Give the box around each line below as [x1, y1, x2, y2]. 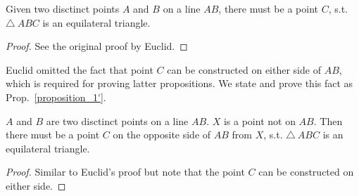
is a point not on [223, 113, 296, 128]
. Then [313, 113, 343, 128]
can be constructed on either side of [167, 62, 321, 77]
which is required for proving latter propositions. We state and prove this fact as [6, 76, 353, 91]
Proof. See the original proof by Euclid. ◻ [6, 39, 188, 53]
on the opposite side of [113, 127, 211, 142]
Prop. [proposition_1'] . [6, 89, 106, 104]
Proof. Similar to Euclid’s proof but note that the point [6, 164, 245, 179]
